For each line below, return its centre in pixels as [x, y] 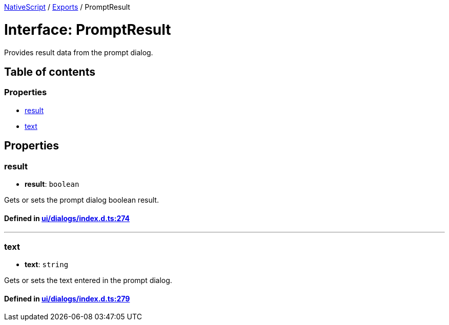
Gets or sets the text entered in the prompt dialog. [88, 280]
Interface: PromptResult [88, 29]
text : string [47, 264]
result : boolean [52, 184]
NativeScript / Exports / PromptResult [67, 7]
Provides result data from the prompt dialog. [79, 52]
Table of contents [50, 72]
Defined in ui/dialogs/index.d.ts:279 [67, 298]
